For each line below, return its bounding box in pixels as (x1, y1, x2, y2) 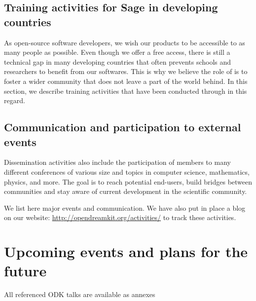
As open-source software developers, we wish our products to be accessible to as (4, 37, 245, 47)
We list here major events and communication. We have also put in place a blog (4, 202, 246, 213)
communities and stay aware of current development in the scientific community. (4, 186, 247, 196)
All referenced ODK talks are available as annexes (4, 289, 155, 300)
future (4, 261, 47, 281)
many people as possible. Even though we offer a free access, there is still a (4, 47, 230, 57)
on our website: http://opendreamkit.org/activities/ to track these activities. (4, 212, 236, 223)
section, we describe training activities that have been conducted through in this (4, 85, 247, 96)
